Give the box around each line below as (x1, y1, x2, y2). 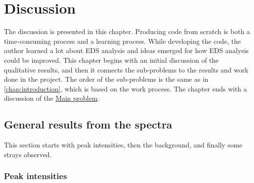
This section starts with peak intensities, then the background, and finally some (4, 140, 243, 150)
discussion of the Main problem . (4, 93, 100, 103)
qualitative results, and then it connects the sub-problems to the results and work (4, 64, 249, 74)
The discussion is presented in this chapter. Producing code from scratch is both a (4, 26, 250, 37)
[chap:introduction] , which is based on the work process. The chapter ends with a (4, 83, 247, 93)
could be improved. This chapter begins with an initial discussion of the (4, 55, 219, 65)
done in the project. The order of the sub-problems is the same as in (4, 74, 209, 84)
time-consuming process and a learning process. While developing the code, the (4, 36, 241, 46)
